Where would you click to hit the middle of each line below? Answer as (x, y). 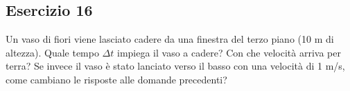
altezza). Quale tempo (52, 52)
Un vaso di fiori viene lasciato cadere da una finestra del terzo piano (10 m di (170, 39)
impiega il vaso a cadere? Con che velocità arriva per (229, 52)
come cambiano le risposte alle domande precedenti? (116, 79)
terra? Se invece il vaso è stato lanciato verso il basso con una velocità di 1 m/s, (175, 66)
